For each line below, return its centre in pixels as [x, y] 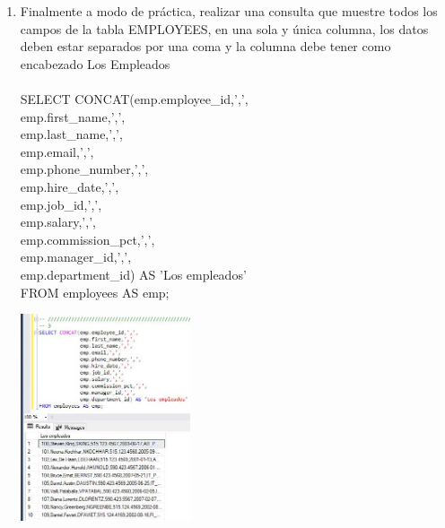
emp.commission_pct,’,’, [87, 239]
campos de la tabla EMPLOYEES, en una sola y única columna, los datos [224, 28]
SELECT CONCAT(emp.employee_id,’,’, [134, 98]
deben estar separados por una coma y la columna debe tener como [205, 46]
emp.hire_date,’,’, [70, 186]
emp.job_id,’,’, [61, 204]
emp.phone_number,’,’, [84, 169]
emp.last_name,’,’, [71, 134]
